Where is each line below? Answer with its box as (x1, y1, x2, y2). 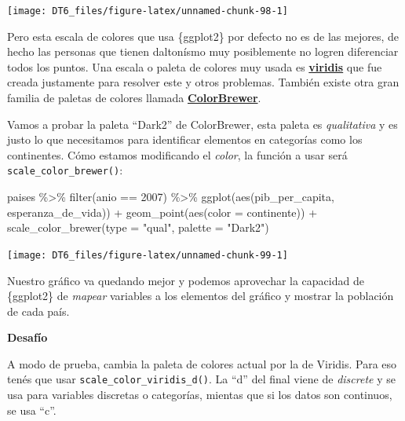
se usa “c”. (7, 401, 57, 418)
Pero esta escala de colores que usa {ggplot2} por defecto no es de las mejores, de (7, 27, 399, 44)
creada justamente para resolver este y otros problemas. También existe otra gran (7, 74, 400, 90)
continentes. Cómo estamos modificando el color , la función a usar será (7, 146, 348, 163)
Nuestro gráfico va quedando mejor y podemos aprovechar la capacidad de (7, 272, 364, 288)
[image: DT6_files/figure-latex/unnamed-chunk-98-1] (7, 5, 288, 16)
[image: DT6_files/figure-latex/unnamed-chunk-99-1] (7, 249, 288, 261)
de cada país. (7, 302, 70, 319)
